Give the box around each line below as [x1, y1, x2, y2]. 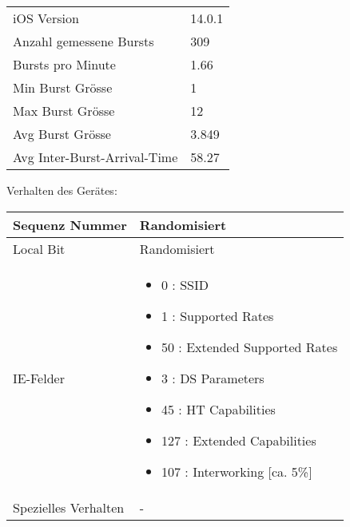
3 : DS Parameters [161, 368, 264, 387]
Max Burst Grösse [13, 101, 115, 120]
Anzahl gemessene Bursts [13, 32, 154, 50]
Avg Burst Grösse [13, 125, 111, 143]
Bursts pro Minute [13, 55, 116, 73]
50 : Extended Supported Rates [161, 337, 338, 356]
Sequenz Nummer [13, 215, 127, 234]
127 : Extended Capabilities [161, 430, 316, 450]
